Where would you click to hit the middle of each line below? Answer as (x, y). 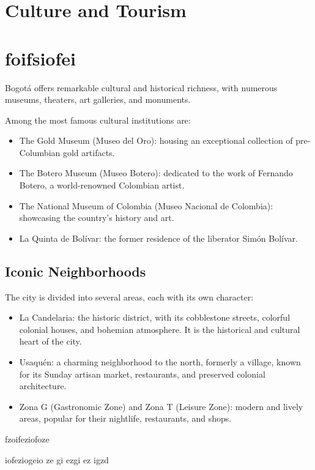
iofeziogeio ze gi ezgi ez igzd (57, 459)
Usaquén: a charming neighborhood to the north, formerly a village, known (160, 362)
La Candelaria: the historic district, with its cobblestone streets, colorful (155, 317)
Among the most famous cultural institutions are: (98, 120)
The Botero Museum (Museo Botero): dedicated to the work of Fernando (156, 173)
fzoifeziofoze (27, 438)
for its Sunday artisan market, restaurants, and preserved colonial (142, 374)
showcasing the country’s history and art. (97, 218)
